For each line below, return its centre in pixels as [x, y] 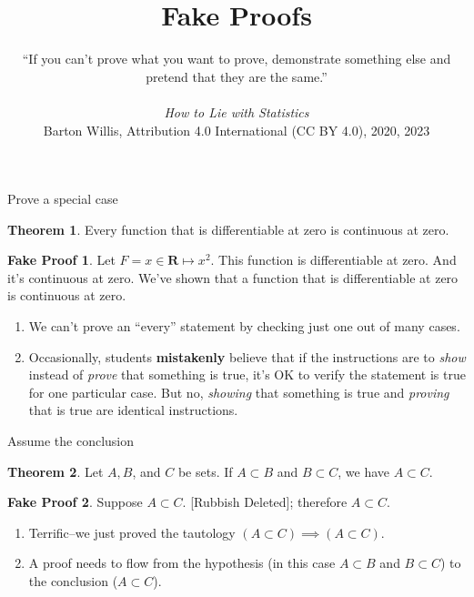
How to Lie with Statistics [237, 111]
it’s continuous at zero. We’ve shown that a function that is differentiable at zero [233, 277]
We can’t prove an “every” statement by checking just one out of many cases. [244, 326]
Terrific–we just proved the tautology [132, 532]
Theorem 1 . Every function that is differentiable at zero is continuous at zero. [228, 229]
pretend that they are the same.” [237, 76]
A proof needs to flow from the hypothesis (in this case [182, 563]
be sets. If [205, 471]
